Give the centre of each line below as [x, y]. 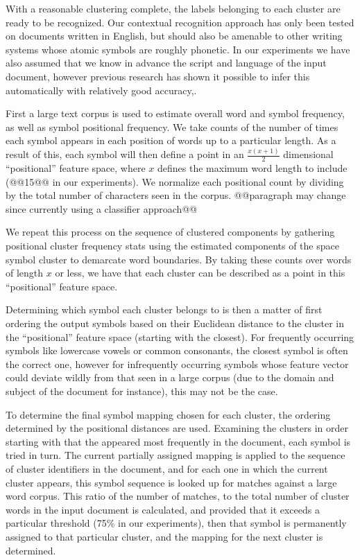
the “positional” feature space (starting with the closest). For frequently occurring [180, 336]
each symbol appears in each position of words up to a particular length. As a [171, 140]
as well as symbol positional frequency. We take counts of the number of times [172, 126]
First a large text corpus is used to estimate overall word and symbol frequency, [175, 113]
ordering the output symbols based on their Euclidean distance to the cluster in [175, 323]
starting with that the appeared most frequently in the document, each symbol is [178, 441]
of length [25, 273]
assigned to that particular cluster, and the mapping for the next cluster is [164, 536]
